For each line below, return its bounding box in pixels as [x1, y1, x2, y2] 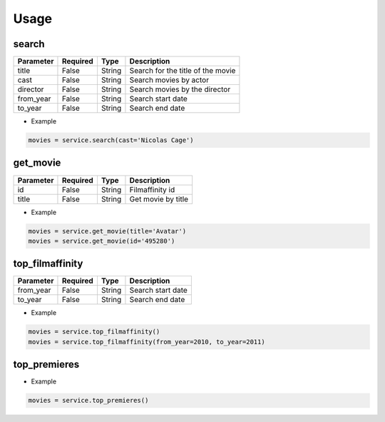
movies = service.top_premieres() [28, 396, 149, 405]
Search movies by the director [129, 84, 231, 94]
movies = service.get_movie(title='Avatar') [28, 227, 187, 235]
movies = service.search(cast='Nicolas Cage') [28, 136, 194, 144]
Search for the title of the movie [129, 66, 236, 76]
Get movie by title [129, 194, 189, 204]
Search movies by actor [129, 75, 210, 85]
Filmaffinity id [129, 184, 175, 194]
